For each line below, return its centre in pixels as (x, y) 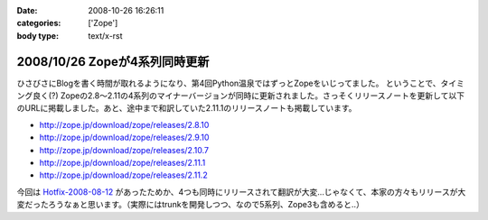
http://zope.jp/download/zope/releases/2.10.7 (124, 150)
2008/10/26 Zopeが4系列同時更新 (113, 62)
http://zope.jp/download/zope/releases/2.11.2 (123, 175)
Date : (27, 10)
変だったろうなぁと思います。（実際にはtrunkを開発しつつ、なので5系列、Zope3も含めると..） (191, 205)
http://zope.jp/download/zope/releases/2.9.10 (124, 137)
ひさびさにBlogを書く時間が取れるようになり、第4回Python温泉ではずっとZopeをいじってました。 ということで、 (229, 83)
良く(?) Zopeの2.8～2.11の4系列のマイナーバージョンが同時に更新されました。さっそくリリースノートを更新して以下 (249, 96)
